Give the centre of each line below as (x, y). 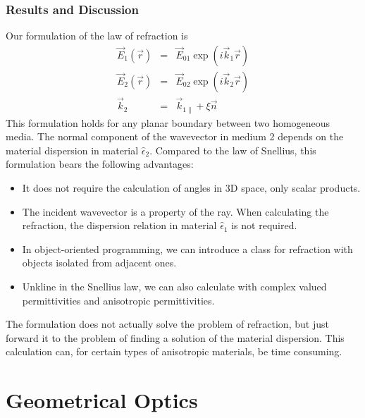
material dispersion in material (72, 150)
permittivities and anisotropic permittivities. (118, 300)
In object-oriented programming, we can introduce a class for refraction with (187, 248)
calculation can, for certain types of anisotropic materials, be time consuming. (174, 351)
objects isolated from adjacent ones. (99, 263)
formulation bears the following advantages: (100, 164)
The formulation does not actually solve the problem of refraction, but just (167, 324)
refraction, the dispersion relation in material (119, 225)
